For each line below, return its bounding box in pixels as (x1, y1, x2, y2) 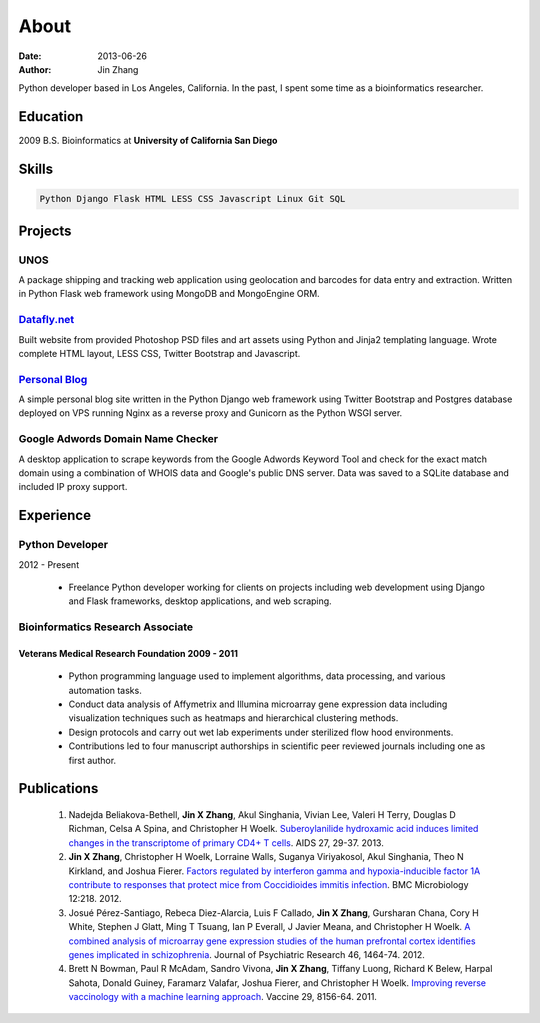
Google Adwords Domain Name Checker (18, 432, 219, 446)
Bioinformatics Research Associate (18, 620, 194, 634)
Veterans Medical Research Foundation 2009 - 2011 (18, 647, 239, 659)
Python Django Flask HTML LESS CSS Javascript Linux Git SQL (39, 193, 346, 205)
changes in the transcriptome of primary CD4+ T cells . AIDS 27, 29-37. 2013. (68, 836, 384, 849)
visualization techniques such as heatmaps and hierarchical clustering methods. (68, 712, 399, 724)
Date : (18, 50, 42, 62)
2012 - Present (18, 558, 80, 570)
